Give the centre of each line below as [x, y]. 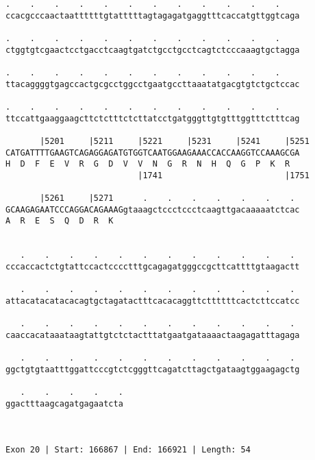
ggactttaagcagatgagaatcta [64, 403]
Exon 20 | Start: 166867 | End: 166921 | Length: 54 [128, 449]
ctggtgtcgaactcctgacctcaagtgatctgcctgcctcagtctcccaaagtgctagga [153, 50]
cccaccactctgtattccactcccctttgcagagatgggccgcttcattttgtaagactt [153, 267]
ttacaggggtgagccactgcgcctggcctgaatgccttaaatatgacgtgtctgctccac [153, 84]
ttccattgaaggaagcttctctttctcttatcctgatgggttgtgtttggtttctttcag [153, 118]
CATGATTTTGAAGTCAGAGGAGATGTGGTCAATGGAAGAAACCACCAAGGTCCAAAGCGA [153, 153]
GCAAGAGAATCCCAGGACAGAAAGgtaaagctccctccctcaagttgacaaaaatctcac [153, 209]
